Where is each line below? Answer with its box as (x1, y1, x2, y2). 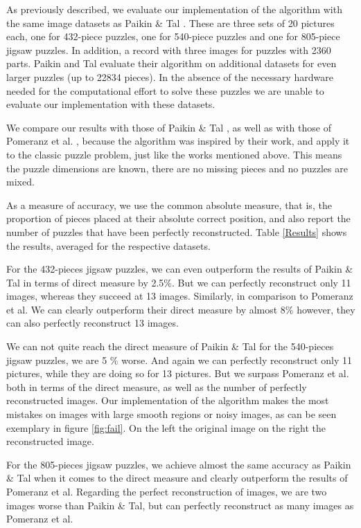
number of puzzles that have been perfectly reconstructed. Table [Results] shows (6, 224, 347, 239)
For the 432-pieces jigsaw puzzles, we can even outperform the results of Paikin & (6, 262, 353, 276)
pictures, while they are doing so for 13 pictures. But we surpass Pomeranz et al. (6, 366, 349, 381)
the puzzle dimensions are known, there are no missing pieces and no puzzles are (6, 161, 348, 175)
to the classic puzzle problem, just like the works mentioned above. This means (6, 147, 342, 161)
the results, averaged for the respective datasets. (6, 238, 211, 253)
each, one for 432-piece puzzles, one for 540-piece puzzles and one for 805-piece (6, 29, 340, 44)
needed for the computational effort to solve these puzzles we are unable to (6, 83, 324, 98)
